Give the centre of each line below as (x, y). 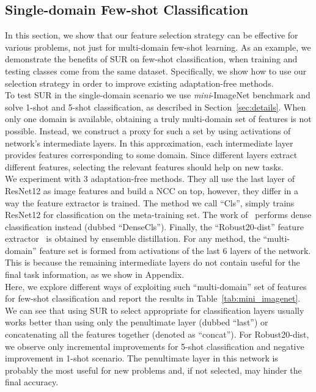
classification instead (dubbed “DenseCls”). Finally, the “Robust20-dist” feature (154, 226)
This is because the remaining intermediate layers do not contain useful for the (152, 262)
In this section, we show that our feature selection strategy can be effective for (152, 35)
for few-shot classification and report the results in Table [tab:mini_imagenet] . (153, 298)
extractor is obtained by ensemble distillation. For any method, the (133, 238)
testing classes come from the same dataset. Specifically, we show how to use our (156, 71)
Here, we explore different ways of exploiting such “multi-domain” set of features (156, 286)
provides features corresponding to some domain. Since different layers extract (151, 155)
